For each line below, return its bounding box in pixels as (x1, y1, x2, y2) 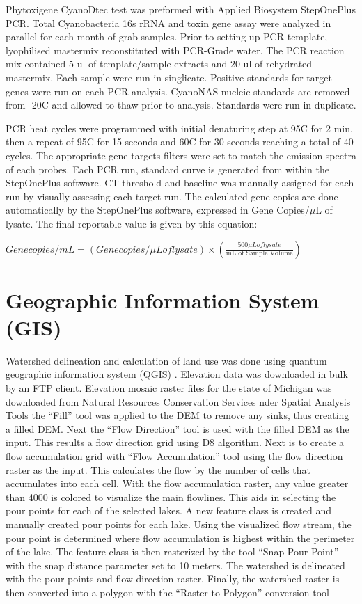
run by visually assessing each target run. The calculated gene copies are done (6, 189, 338, 203)
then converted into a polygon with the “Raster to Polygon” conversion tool (6, 585, 329, 599)
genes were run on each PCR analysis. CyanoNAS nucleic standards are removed (6, 84, 350, 98)
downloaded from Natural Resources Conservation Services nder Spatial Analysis (6, 394, 351, 408)
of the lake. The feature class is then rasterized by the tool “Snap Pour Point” (6, 544, 339, 559)
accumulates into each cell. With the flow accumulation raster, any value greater (6, 476, 349, 491)
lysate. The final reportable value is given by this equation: (6, 216, 258, 230)
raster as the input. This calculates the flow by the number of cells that (6, 462, 310, 477)
